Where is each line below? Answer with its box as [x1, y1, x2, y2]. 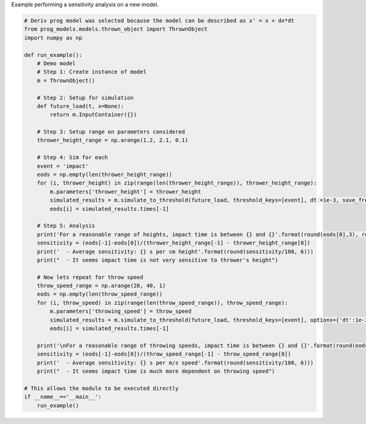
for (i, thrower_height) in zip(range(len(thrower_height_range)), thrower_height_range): [37, 180, 317, 186]
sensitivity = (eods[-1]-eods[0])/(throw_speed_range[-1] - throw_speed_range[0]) [37, 351, 292, 357]
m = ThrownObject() [37, 77, 96, 84]
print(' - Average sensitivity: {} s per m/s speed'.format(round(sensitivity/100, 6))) [37, 359, 314, 366]
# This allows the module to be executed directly [24, 385, 179, 392]
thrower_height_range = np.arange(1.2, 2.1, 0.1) [37, 137, 188, 144]
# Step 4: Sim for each [37, 154, 108, 161]
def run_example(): [24, 51, 82, 58]
